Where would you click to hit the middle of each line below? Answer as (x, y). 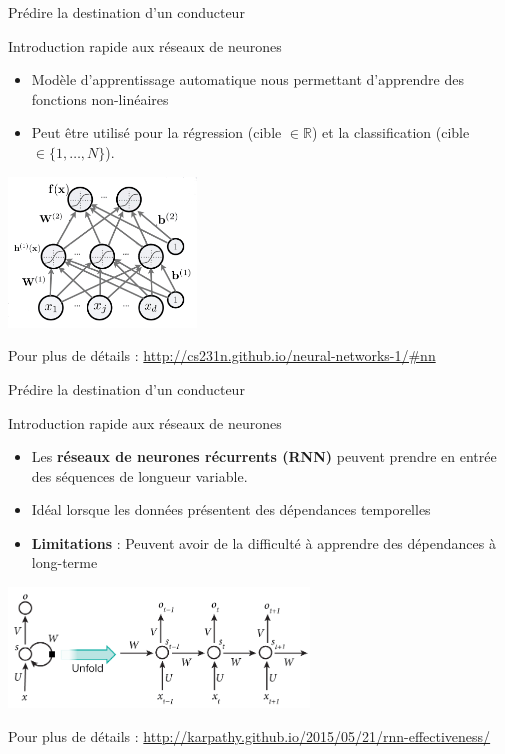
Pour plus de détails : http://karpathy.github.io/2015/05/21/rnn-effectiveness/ (249, 736)
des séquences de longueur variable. (139, 475)
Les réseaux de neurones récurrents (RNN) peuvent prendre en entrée (264, 456)
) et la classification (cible (390, 132)
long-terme (64, 562)
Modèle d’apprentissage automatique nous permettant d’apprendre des (247, 79)
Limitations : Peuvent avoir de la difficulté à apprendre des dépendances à (263, 542)
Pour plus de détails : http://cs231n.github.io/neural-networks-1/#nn (222, 355)
